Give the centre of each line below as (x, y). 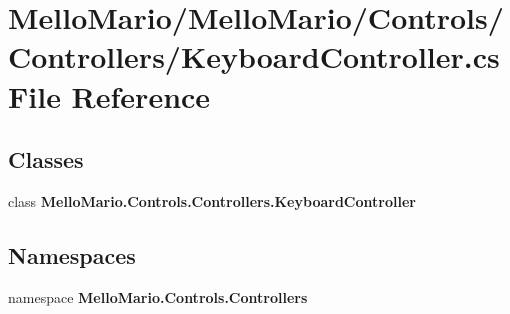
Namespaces (72, 254)
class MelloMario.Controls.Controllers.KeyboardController (212, 200)
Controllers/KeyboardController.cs (254, 56)
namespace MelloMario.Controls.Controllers (158, 296)
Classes (46, 159)
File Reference (109, 95)
